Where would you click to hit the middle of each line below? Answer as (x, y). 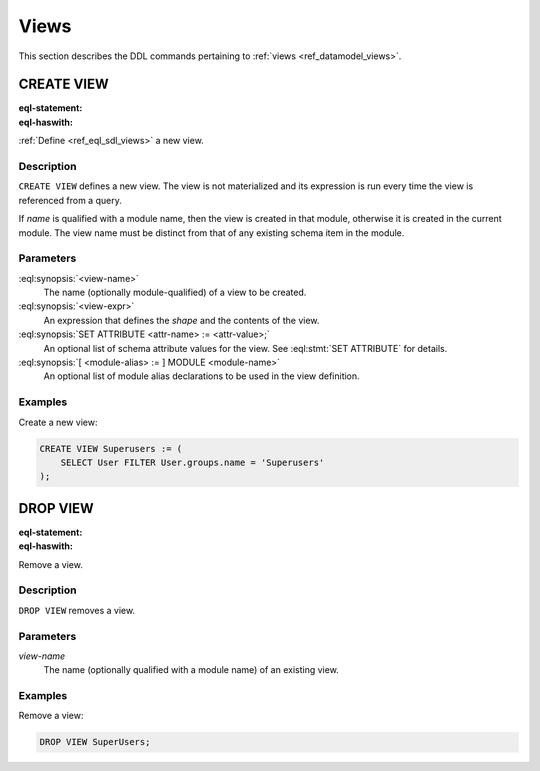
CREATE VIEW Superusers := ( (111, 448)
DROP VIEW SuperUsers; (95, 742)
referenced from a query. (70, 200)
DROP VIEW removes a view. (76, 610)
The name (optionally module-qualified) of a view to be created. (175, 292)
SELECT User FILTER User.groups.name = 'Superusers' (192, 462)
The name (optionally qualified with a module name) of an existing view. (191, 670)
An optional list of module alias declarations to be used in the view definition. (201, 376)
